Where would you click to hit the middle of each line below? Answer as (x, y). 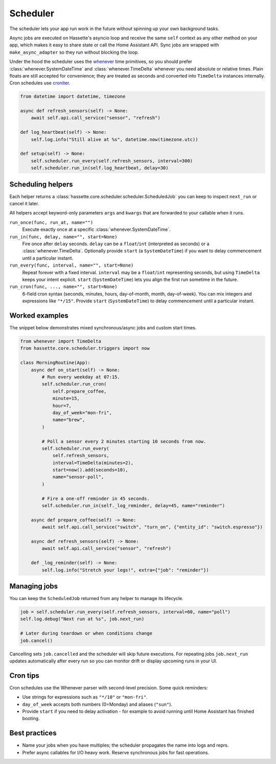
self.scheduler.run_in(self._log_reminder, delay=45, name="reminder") (133, 506)
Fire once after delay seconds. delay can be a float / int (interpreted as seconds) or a (116, 244)
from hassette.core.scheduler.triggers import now (85, 348)
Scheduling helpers (41, 184)
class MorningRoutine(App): (55, 363)
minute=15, (66, 399)
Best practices (33, 733)
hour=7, (62, 405)
